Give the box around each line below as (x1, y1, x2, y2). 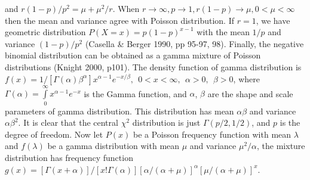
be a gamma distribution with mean (47, 139, 180, 152)
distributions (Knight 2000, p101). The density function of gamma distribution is (5, 60, 302, 73)
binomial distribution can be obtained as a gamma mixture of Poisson (5, 49, 261, 61)
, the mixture (257, 139, 305, 152)
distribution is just (132, 116, 201, 129)
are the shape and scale (207, 87, 293, 100)
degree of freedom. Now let (5, 128, 103, 140)
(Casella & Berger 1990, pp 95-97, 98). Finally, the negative (85, 37, 304, 49)
